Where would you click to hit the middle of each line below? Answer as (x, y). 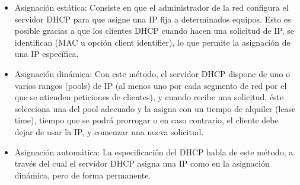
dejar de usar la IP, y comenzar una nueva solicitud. (109, 131)
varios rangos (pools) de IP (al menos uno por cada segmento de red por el (151, 85)
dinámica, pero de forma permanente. (83, 175)
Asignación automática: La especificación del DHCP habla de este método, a (154, 151)
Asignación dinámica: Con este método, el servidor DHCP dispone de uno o (152, 73)
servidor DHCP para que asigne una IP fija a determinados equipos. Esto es (153, 19)
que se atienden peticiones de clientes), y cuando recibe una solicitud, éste (149, 97)
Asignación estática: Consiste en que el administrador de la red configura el (151, 7)
